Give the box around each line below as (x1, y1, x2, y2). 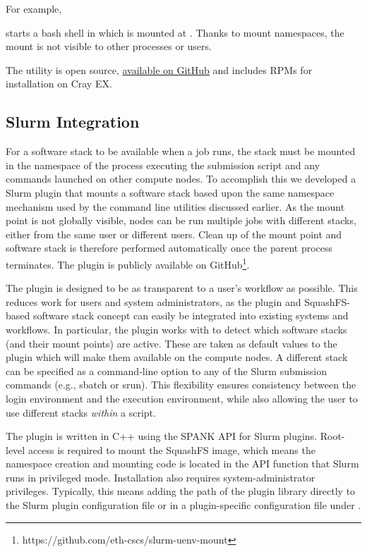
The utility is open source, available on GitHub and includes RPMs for (6, 62, 313, 77)
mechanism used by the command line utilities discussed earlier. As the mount (6, 199, 345, 214)
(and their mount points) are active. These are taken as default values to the (6, 336, 337, 350)
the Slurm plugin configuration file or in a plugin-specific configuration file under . (6, 498, 361, 513)
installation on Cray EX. (6, 76, 112, 91)
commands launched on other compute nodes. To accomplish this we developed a (6, 171, 356, 186)
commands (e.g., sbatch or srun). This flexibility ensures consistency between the (6, 377, 356, 392)
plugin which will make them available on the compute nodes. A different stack (6, 350, 348, 364)
